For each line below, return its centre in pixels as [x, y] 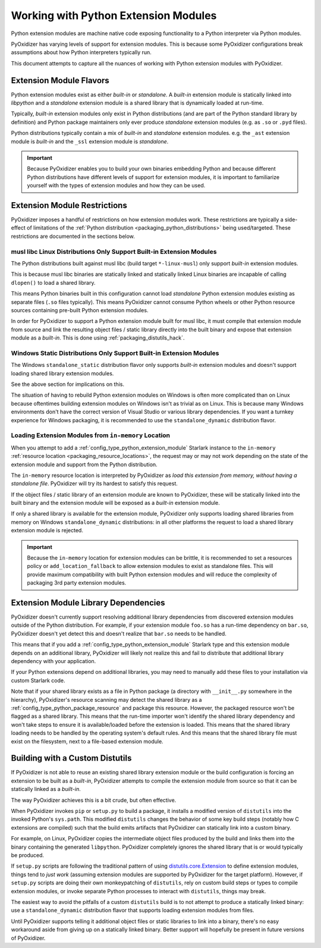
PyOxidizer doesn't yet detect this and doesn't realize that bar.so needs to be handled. [119, 633]
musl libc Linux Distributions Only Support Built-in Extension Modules [114, 252]
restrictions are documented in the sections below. [73, 236]
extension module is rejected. [47, 530]
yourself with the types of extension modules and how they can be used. [116, 186]
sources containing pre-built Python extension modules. [80, 310]
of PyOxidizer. [28, 938]
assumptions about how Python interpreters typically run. [81, 52]
